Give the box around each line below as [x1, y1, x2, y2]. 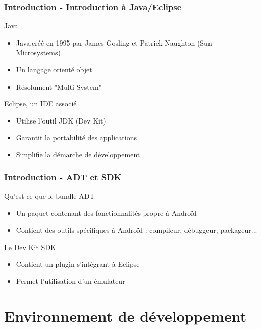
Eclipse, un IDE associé [4, 98, 77, 109]
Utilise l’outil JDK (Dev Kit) [16, 115, 106, 126]
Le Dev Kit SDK [4, 241, 56, 252]
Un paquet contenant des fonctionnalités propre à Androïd [16, 208, 197, 218]
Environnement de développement [4, 305, 247, 326]
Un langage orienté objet [16, 64, 92, 74]
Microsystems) [16, 47, 61, 58]
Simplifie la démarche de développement [16, 149, 140, 159]
